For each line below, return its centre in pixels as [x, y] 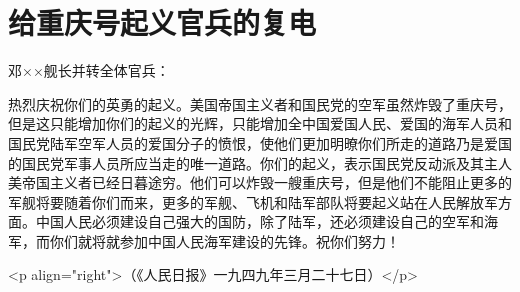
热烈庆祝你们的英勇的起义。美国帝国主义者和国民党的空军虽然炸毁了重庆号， [260, 103]
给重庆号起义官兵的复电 [162, 22]
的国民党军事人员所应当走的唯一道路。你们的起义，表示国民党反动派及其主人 [260, 162]
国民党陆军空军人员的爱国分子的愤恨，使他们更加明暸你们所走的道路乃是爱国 [260, 142]
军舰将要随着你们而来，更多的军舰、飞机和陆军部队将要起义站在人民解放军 [253, 201]
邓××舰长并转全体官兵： [89, 70]
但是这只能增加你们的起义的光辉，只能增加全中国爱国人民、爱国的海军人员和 [260, 123]
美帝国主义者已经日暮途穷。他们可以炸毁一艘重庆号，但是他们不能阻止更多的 [260, 182]
